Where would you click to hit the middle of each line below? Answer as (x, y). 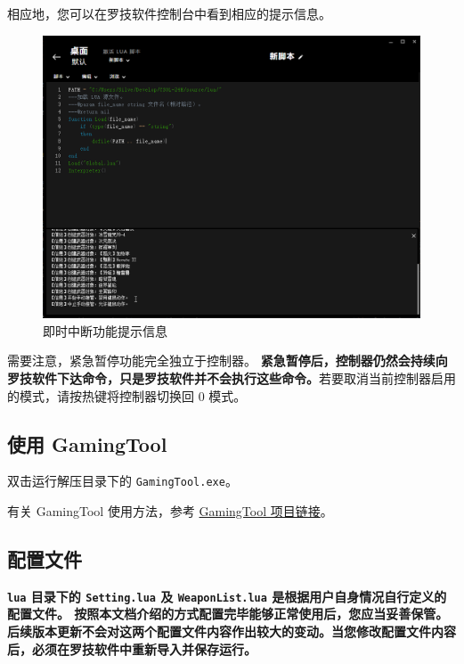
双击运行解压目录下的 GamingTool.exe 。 (122, 481)
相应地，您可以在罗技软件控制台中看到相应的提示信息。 (169, 13)
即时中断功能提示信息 (105, 330)
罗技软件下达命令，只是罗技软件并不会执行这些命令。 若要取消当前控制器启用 (232, 377)
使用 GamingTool (87, 443)
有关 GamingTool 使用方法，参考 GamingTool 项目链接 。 (170, 511)
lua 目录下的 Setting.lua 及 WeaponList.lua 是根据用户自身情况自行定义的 (227, 596)
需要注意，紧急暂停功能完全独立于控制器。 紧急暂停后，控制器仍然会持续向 (228, 361)
